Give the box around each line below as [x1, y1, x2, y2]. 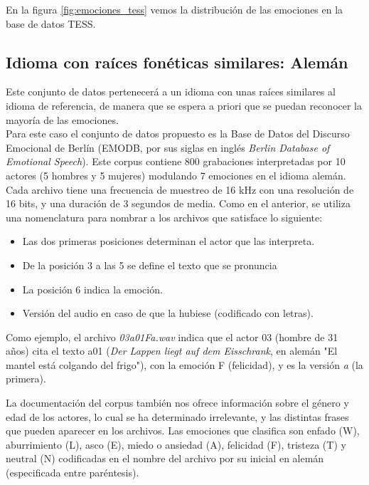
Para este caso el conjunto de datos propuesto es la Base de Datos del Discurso [6, 126, 350, 141]
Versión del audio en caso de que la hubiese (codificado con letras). [22, 306, 314, 320]
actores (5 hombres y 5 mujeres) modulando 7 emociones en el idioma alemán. [6, 167, 346, 182]
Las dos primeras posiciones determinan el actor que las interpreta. [22, 234, 315, 249]
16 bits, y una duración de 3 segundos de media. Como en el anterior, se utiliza [6, 196, 351, 211]
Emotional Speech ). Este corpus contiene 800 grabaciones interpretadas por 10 [6, 154, 346, 169]
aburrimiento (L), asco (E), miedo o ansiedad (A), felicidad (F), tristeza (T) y [6, 437, 346, 452]
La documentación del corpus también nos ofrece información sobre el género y [6, 395, 349, 410]
